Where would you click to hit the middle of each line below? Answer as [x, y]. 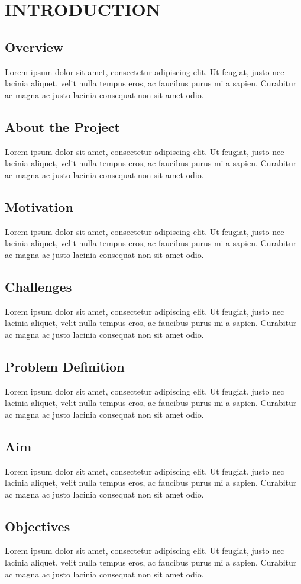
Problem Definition [65, 366]
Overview [34, 46]
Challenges [38, 286]
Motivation [39, 206]
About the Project [62, 126]
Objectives [38, 526]
